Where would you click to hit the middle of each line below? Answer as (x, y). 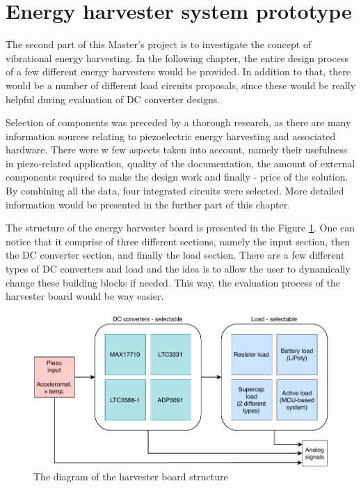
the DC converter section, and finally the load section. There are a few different (175, 255)
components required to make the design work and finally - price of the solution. (177, 177)
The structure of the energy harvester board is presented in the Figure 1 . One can (180, 228)
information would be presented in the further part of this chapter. (148, 204)
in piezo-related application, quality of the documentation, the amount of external (180, 163)
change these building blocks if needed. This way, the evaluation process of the (173, 282)
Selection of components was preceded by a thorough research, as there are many (178, 122)
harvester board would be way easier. (85, 296)
